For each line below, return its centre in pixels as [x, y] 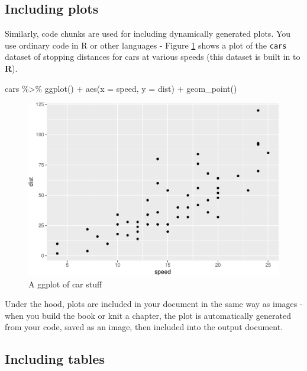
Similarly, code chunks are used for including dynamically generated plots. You [148, 33]
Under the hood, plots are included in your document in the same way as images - [154, 304]
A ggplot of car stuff [65, 284]
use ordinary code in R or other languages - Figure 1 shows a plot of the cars [146, 45]
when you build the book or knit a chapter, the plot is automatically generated [148, 315]
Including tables [55, 359]
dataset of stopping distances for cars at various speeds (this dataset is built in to [153, 57]
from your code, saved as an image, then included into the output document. [144, 327]
